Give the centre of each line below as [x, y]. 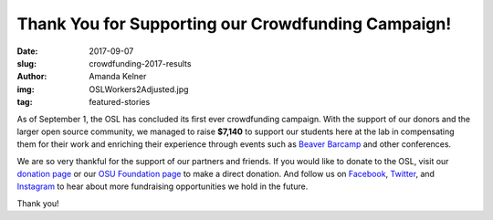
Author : [32, 77]
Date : [27, 51]
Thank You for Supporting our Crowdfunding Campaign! [234, 24]
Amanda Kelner [118, 77]
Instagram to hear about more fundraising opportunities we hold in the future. [163, 186]
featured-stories [120, 102]
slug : [26, 63]
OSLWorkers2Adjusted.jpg [139, 89]
